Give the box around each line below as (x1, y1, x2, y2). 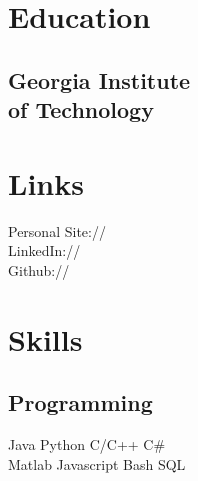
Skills (8, 318, 83, 359)
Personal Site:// (8, 220, 106, 241)
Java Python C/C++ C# (8, 434, 166, 455)
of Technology (8, 94, 154, 125)
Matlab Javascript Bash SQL (8, 453, 186, 474)
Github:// (8, 259, 70, 280)
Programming (8, 387, 153, 418)
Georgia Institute (8, 64, 191, 95)
